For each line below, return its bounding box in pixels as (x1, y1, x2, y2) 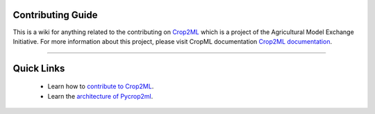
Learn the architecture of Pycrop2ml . (47, 92, 153, 100)
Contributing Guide (12, 9, 98, 21)
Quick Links (12, 63, 65, 74)
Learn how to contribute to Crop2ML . (47, 82, 154, 90)
